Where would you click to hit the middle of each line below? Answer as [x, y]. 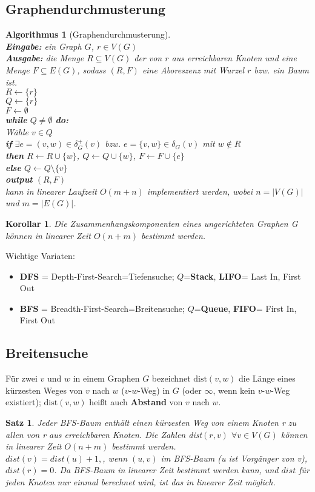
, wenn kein [234, 390]
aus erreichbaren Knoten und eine [234, 58]
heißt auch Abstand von [136, 402]
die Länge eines [267, 378]
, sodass [91, 69]
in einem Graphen [106, 378]
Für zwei [22, 378]
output [19, 179]
